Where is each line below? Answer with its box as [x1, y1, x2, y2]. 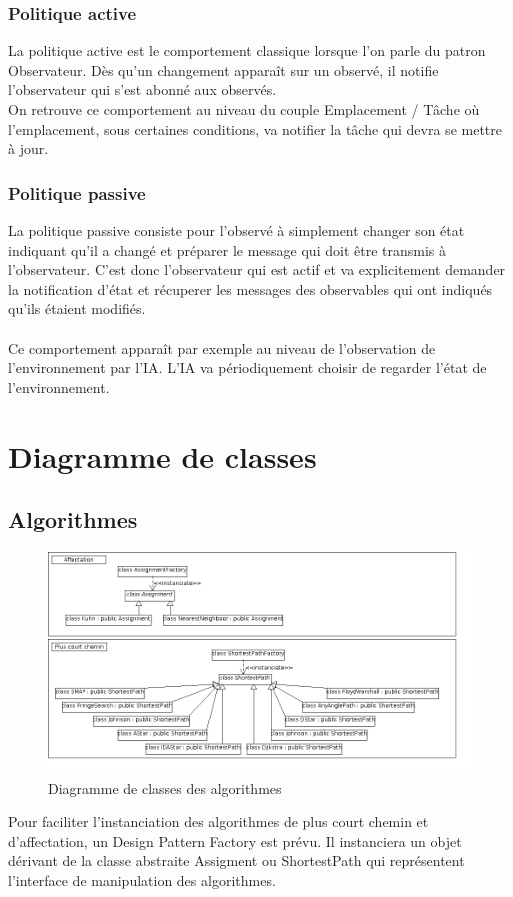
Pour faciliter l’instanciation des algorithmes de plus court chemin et [8, 811, 429, 832]
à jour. [8, 138, 49, 159]
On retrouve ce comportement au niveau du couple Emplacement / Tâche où [8, 99, 480, 119]
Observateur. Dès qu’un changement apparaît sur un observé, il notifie [8, 59, 439, 80]
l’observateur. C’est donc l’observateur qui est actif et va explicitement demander [8, 259, 506, 280]
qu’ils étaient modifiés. [8, 298, 146, 319]
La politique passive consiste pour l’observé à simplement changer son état [8, 220, 465, 240]
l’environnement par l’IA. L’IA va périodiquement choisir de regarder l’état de [8, 357, 487, 378]
